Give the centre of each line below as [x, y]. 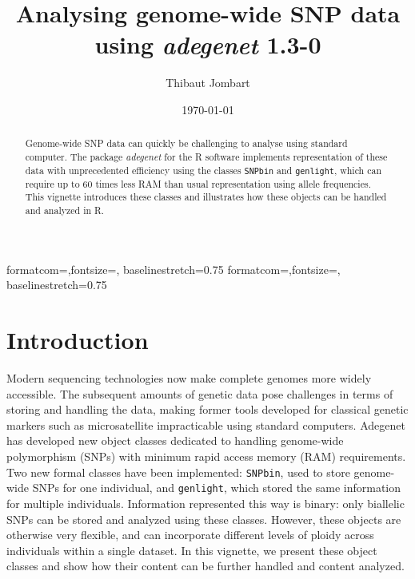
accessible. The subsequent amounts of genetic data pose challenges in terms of [200, 393]
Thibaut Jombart [208, 83]
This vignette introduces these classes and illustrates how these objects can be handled [206, 197]
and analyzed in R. [65, 210]
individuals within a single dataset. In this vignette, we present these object [192, 550]
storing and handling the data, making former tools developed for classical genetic [207, 409]
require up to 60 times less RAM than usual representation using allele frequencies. [198, 183]
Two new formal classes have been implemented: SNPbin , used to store [178, 472]
